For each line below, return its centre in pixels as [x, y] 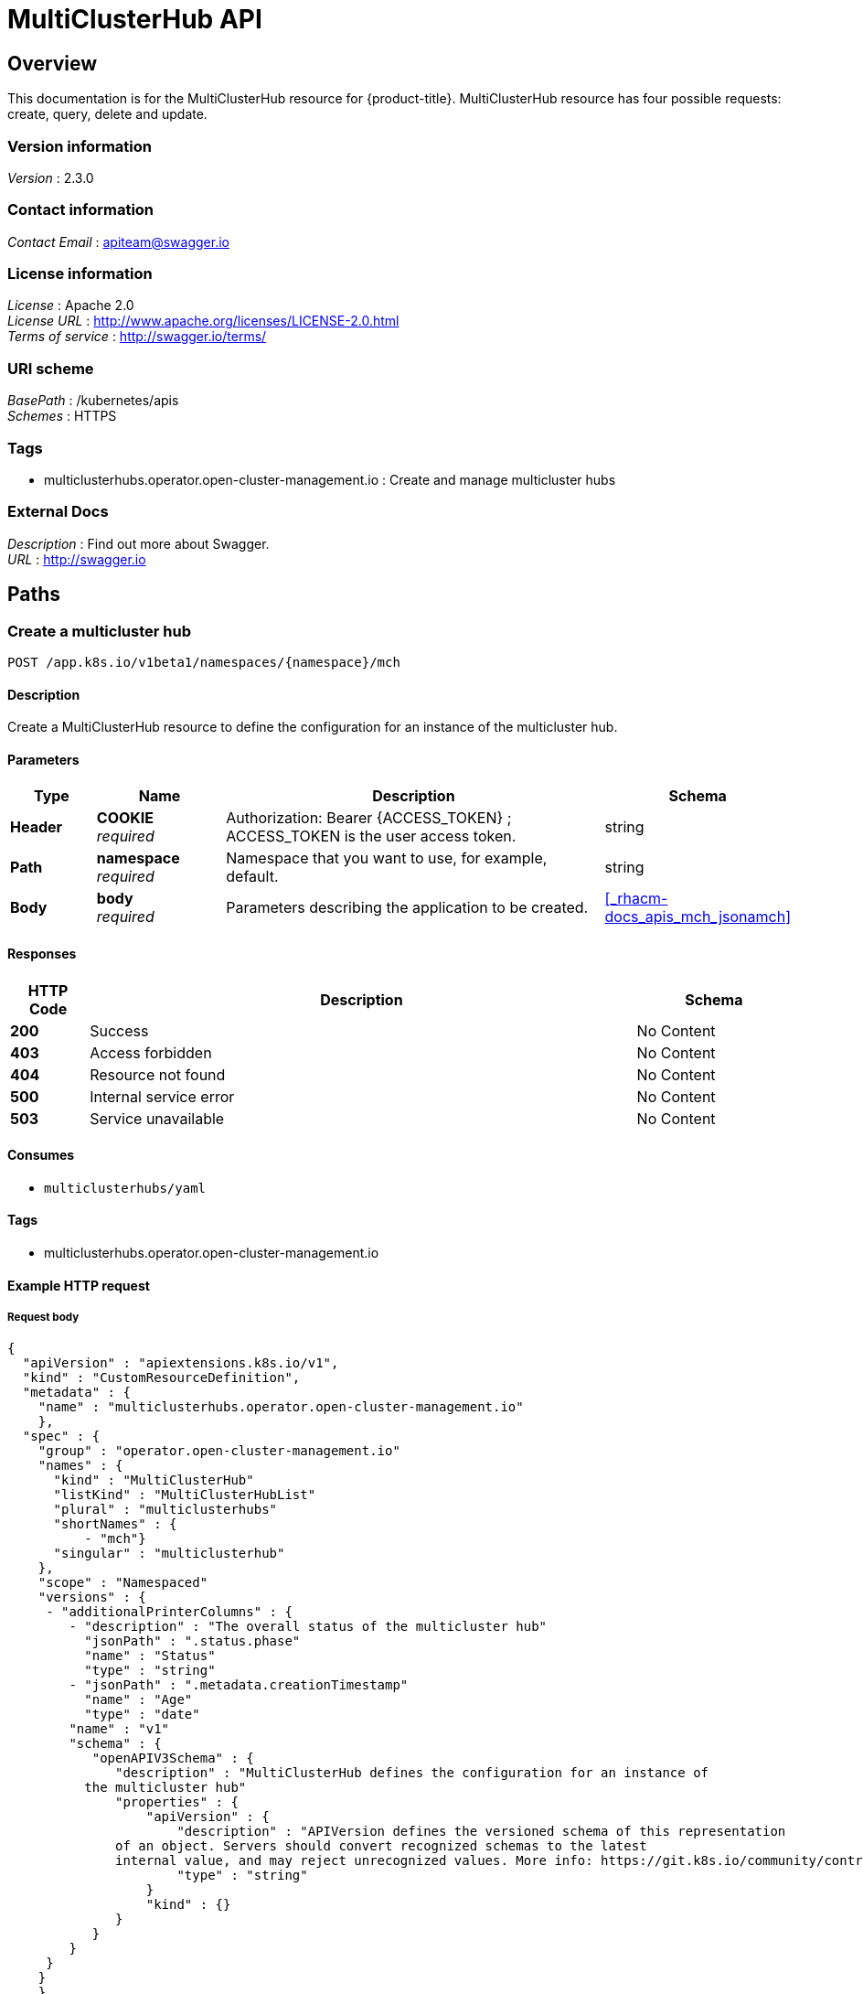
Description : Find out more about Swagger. [139, 543]
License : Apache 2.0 [71, 306]
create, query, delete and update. [107, 114]
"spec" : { [61, 1437]
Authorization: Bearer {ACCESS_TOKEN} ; [369, 818]
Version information [80, 146]
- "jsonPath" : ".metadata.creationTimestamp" [239, 1685]
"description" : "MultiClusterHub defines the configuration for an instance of [412, 1773]
